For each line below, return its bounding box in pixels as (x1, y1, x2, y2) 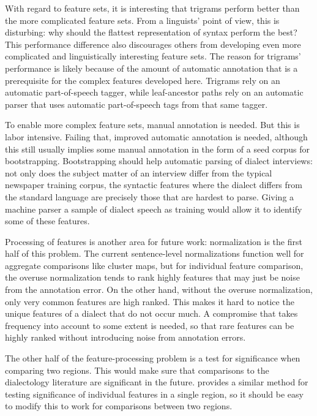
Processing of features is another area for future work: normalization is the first (5, 235, 302, 248)
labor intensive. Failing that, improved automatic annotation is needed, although (5, 130, 308, 143)
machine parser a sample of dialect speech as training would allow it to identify (5, 202, 302, 215)
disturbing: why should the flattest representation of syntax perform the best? (5, 26, 297, 39)
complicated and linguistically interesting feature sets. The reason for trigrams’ (5, 50, 301, 62)
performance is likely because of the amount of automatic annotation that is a (5, 61, 298, 74)
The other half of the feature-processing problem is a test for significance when (5, 352, 300, 365)
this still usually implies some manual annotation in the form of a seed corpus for (5, 142, 310, 155)
